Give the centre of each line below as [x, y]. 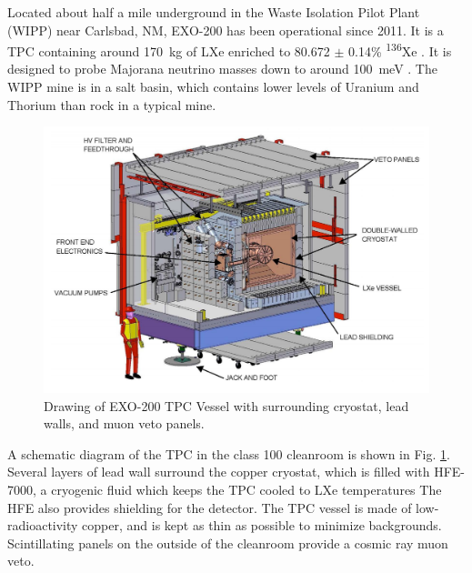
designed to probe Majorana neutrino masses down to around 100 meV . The [222, 69]
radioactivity [43, 525]
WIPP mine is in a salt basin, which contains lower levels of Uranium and [213, 87]
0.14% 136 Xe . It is [400, 50]
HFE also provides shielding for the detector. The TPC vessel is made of [210, 507]
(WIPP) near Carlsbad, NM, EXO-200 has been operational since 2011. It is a [226, 30]
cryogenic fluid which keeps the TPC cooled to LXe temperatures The [246, 489]
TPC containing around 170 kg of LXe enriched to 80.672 [169, 50]
